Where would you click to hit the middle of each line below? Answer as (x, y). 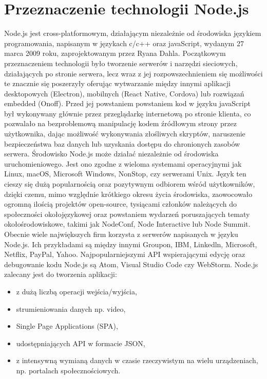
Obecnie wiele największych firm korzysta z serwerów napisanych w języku (121, 234)
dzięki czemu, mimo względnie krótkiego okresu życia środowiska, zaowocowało (128, 194)
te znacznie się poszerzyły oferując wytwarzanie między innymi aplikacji (117, 83)
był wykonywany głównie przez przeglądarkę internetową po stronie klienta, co (128, 113)
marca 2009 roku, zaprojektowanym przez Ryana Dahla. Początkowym (115, 53)
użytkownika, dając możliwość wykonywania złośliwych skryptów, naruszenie (125, 134)
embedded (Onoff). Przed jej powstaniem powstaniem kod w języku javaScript (127, 103)
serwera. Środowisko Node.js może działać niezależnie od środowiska (111, 154)
